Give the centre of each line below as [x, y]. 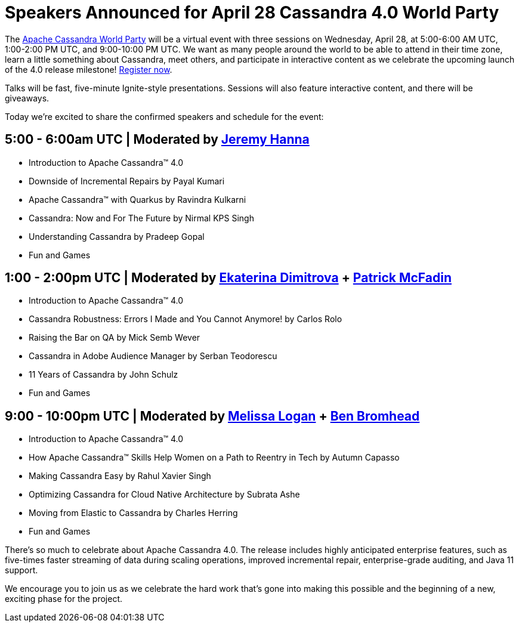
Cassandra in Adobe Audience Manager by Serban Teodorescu [153, 356]
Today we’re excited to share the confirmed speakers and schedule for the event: [164, 116]
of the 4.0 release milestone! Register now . [89, 69]
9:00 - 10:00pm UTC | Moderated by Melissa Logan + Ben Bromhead [212, 416]
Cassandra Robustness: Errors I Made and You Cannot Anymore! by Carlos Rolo [186, 319]
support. [21, 570]
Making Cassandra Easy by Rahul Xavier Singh [120, 476]
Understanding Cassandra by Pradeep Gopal [117, 236]
